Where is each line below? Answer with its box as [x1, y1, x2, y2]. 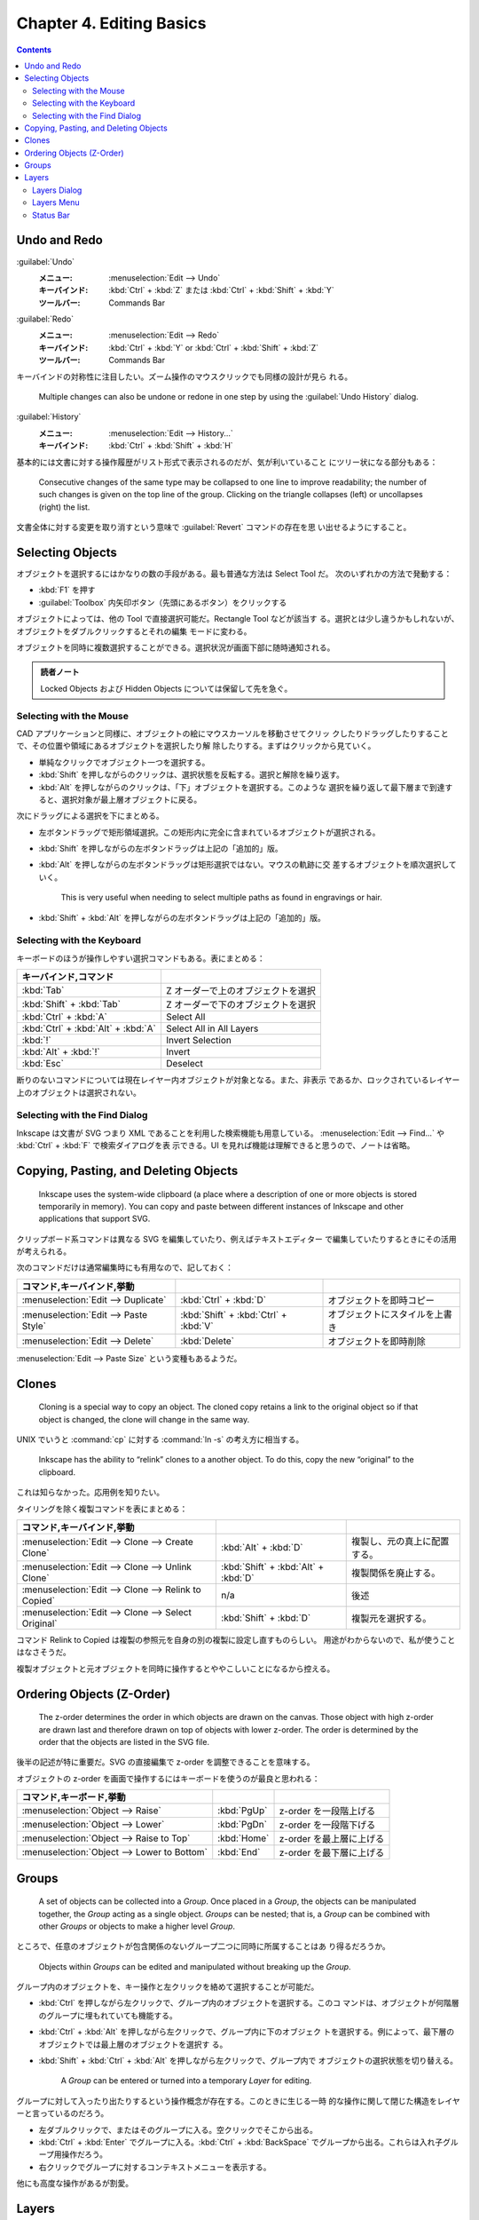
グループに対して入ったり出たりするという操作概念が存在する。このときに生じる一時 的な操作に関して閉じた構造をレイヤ [16, 2096, 460, 2106]
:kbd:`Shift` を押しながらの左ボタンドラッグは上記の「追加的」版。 [38, 844, 283, 854]
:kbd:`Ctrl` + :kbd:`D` [180, 1293, 266, 1305]
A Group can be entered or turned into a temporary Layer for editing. [60, 2075, 312, 2086]
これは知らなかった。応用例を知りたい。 [16, 1487, 164, 1498]
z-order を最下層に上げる [279, 1847, 385, 1859]
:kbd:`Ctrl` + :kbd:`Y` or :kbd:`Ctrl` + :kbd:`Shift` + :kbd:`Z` [108, 342, 319, 353]
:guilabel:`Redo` [16, 313, 75, 324]
